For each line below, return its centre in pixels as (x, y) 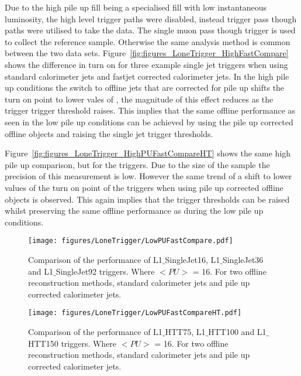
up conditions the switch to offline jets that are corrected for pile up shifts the (145, 88)
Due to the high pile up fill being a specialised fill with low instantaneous (136, 7)
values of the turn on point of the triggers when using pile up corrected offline (144, 187)
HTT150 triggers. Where (72, 343)
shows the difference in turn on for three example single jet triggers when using (146, 64)
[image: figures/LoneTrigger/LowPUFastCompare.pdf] (131, 241)
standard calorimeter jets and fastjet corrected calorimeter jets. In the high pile (147, 76)
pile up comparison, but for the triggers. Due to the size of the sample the (137, 164)
